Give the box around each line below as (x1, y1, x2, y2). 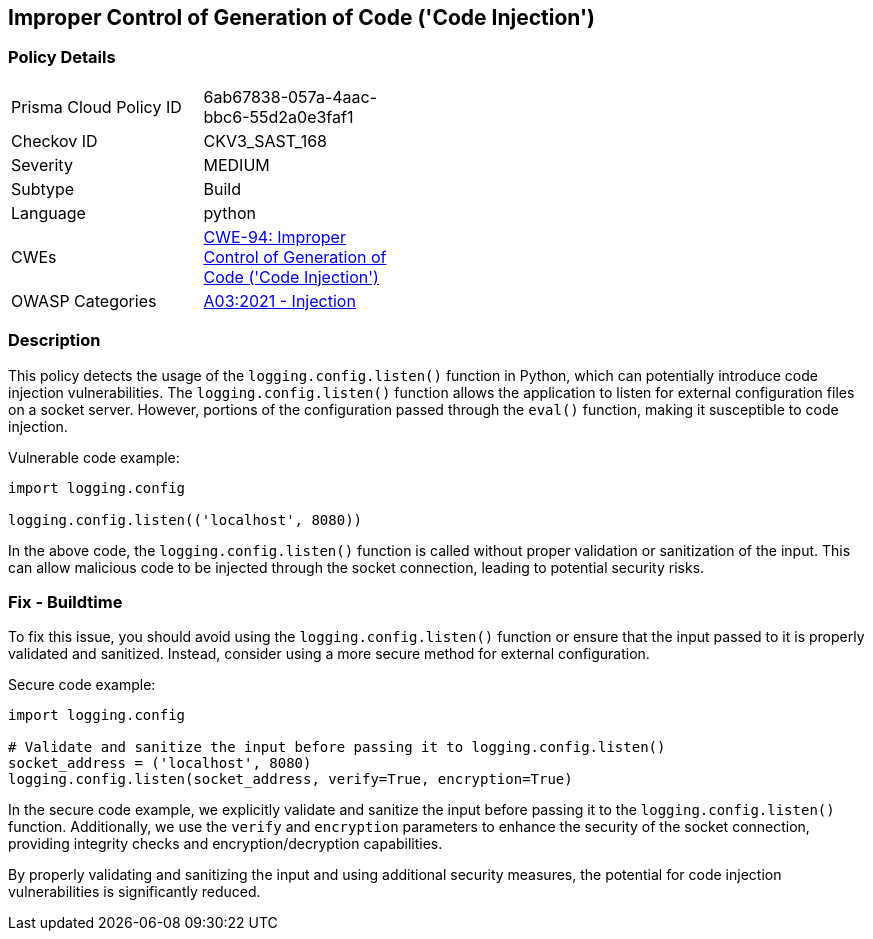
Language (11, 202, 86, 223)
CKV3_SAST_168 (203, 130, 327, 151)
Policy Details (8, 47, 116, 68)
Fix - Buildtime (8, 591, 123, 612)
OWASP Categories (11, 290, 157, 311)
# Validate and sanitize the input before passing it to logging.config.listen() (8, 739, 666, 756)
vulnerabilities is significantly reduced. (8, 883, 261, 901)
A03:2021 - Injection (203, 290, 356, 311)
